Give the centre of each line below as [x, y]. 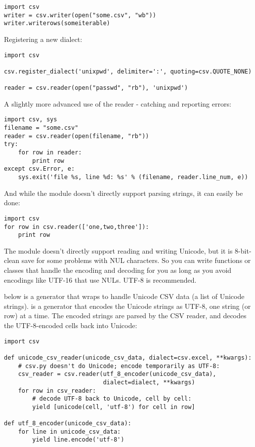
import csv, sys [31, 120]
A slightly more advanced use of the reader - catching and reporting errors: [118, 103]
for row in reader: [50, 153]
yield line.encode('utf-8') [78, 440]
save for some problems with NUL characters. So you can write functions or [136, 260]
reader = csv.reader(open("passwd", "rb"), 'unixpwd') [96, 88]
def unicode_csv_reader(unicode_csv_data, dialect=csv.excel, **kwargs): [128, 357]
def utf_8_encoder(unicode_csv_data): [68, 424]
